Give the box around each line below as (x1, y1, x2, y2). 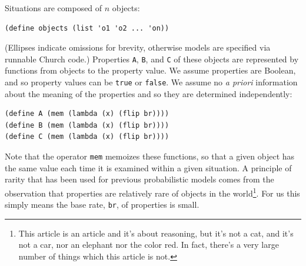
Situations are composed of (5, 2, 102, 14)
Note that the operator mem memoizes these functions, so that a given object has (5, 150, 295, 162)
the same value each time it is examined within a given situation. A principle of (5, 161, 292, 174)
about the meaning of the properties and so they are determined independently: (5, 87, 292, 99)
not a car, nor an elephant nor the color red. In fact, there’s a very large (18, 238, 279, 251)
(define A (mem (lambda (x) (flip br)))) (5, 109, 169, 118)
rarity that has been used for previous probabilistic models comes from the (5, 173, 274, 185)
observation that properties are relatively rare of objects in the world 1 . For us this (5, 185, 300, 199)
